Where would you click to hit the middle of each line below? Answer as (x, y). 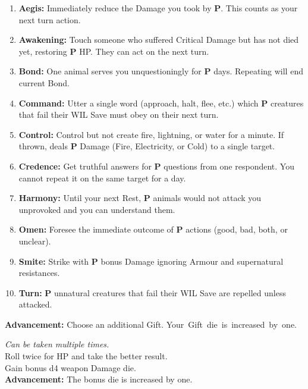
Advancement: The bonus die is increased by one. (99, 379)
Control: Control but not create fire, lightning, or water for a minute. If (151, 134)
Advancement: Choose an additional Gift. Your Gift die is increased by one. (151, 324)
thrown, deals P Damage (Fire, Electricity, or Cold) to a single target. (147, 146)
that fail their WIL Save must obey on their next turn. (119, 114)
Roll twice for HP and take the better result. (86, 356)
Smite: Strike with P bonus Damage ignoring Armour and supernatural (151, 261)
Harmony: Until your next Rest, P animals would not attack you (140, 198)
